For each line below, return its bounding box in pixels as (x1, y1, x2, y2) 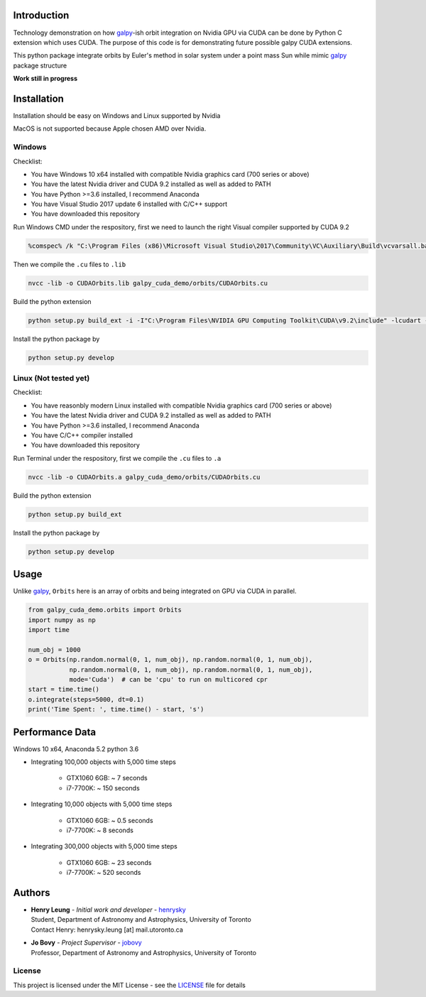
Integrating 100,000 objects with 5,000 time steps (31, 758, 177, 766)
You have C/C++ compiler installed (31, 431, 133, 440)
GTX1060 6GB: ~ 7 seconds (66, 774, 148, 783)
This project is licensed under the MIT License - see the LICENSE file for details (13, 981, 246, 989)
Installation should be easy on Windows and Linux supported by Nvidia (13, 111, 221, 120)
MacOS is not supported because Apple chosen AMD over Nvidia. (13, 124, 207, 133)
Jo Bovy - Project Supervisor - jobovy (31, 938, 142, 947)
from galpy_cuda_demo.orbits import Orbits (28, 606, 182, 614)
